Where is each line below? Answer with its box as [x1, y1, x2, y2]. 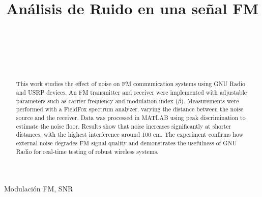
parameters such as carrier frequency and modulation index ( [16, 96, 178, 105]
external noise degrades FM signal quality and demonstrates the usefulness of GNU [16, 138, 237, 147]
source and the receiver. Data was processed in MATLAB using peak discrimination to [16, 113, 246, 122]
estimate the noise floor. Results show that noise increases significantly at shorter [16, 122, 231, 130]
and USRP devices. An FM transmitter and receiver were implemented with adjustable [16, 88, 247, 96]
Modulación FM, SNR [4, 183, 73, 194]
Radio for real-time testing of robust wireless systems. [16, 147, 159, 155]
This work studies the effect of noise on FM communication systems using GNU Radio [16, 80, 245, 88]
